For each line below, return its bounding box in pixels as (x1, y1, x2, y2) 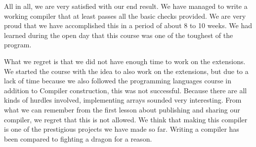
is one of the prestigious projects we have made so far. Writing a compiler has (4, 124, 239, 134)
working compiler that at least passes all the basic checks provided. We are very (4, 10, 246, 21)
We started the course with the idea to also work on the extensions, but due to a (4, 66, 249, 76)
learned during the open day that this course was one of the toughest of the (4, 30, 233, 40)
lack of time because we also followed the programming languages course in (4, 75, 232, 86)
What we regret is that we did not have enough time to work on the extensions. (4, 56, 246, 66)
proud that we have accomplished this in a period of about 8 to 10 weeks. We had (4, 20, 252, 31)
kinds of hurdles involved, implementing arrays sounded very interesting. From (4, 95, 242, 105)
